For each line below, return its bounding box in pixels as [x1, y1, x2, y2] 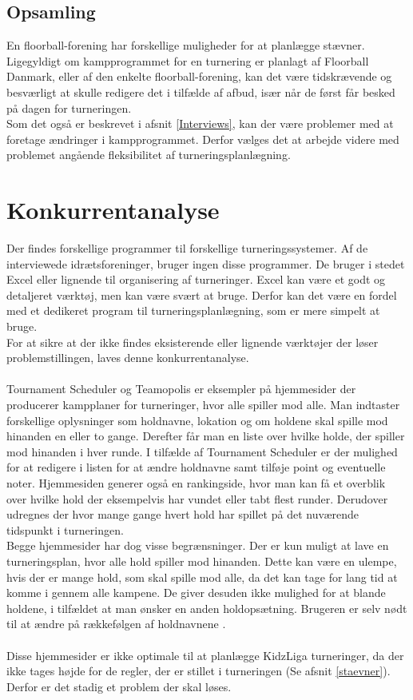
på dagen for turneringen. [6, 99, 132, 116]
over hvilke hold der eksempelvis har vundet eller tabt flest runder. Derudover [6, 490, 388, 507]
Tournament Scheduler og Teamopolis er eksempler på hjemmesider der [6, 380, 356, 397]
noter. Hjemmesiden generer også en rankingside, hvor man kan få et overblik [6, 474, 386, 491]
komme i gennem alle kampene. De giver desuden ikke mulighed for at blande [6, 584, 386, 601]
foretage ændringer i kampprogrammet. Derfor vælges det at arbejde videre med [6, 130, 399, 147]
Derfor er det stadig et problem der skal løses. [6, 678, 232, 694]
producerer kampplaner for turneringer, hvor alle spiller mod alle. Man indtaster [6, 396, 400, 413]
